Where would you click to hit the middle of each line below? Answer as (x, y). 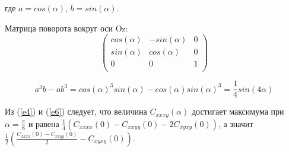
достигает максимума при (238, 111)
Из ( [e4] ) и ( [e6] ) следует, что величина (76, 111)
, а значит (236, 123)
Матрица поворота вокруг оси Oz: (66, 28)
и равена (44, 123)
